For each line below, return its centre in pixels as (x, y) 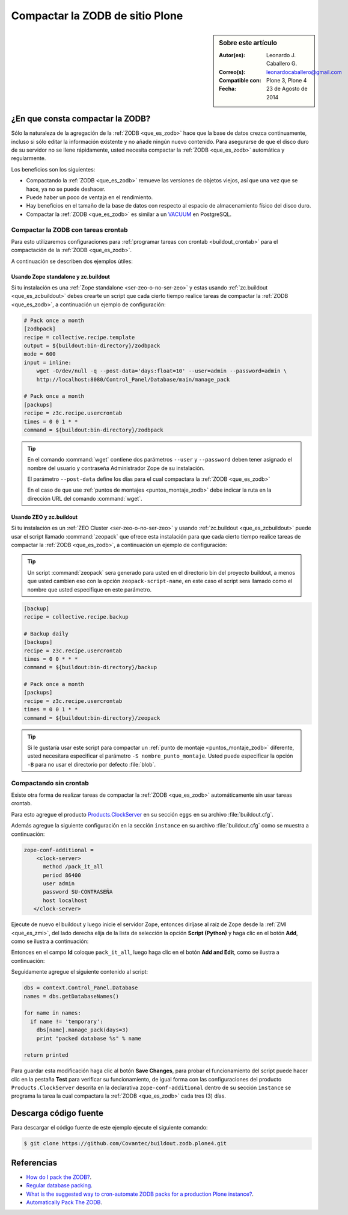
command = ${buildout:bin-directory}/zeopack (92, 718)
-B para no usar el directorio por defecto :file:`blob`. (92, 764)
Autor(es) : (232, 55)
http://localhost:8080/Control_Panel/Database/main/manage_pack (133, 379)
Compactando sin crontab (50, 783)
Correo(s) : (232, 72)
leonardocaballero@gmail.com (304, 72)
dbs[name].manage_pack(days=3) (82, 1030)
